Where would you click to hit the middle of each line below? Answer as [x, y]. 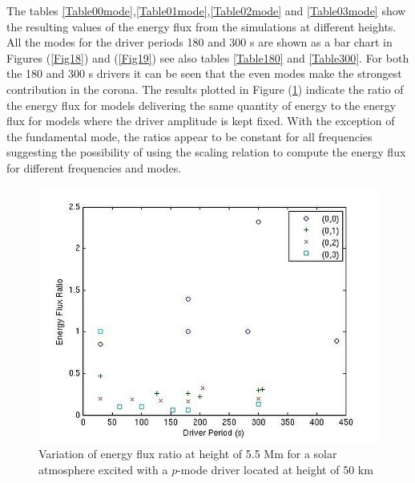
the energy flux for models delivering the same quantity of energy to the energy [201, 105]
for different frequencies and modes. [94, 167]
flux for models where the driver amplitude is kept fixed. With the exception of [201, 121]
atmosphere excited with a [103, 469]
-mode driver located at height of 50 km [275, 469]
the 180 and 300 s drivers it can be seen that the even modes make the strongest [204, 73]
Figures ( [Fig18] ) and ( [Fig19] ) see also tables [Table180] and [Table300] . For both [208, 57]
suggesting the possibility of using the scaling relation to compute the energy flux [206, 152]
